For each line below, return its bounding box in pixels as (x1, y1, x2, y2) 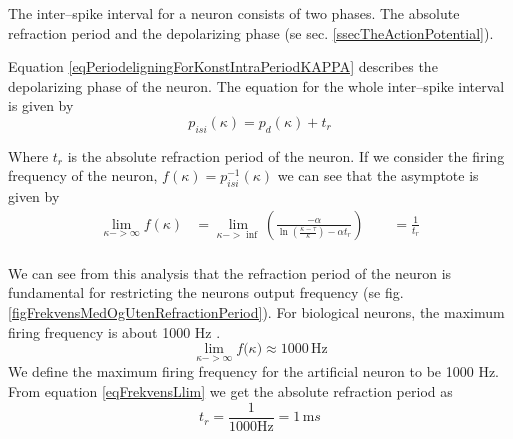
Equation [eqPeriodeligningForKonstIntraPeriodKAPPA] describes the (8, 56, 438, 77)
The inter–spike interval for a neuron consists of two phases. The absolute (8, 3, 460, 23)
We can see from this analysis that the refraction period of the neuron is (8, 262, 452, 283)
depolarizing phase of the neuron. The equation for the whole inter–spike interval (8, 75, 505, 96)
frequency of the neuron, (8, 165, 158, 186)
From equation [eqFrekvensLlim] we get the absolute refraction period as (8, 381, 453, 401)
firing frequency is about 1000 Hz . (8, 321, 221, 342)
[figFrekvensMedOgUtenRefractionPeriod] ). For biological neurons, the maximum (8, 302, 505, 322)
